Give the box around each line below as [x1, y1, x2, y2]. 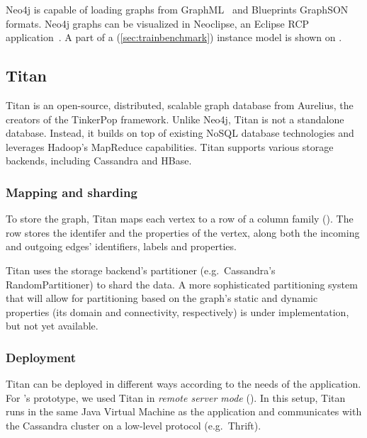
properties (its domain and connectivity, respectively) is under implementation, [6, 304, 349, 319]
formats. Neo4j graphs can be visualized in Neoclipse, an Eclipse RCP [6, 16, 310, 30]
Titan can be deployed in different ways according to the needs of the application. [6, 376, 361, 391]
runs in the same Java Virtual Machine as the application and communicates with [6, 404, 362, 419]
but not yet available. [6, 318, 98, 333]
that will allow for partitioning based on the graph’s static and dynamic [6, 291, 318, 305]
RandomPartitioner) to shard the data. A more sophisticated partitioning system [6, 276, 358, 291]
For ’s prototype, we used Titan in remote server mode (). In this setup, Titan [6, 390, 346, 405]
